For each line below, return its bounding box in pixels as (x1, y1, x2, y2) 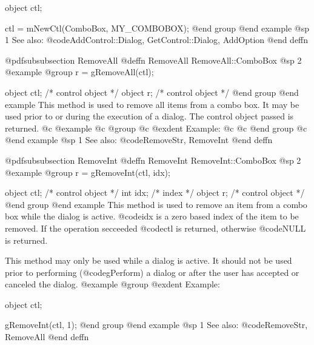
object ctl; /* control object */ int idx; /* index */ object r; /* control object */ (5, 186, 305, 199)
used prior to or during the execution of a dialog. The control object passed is (5, 110, 294, 122)
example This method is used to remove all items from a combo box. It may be (5, 98, 299, 110)
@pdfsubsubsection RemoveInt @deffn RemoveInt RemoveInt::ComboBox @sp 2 (5, 153, 301, 166)
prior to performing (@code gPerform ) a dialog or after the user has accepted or (5, 266, 299, 278)
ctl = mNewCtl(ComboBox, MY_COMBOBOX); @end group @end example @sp (5, 21, 309, 34)
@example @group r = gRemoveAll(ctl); (5, 65, 154, 78)
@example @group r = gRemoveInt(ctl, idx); (5, 166, 170, 178)
